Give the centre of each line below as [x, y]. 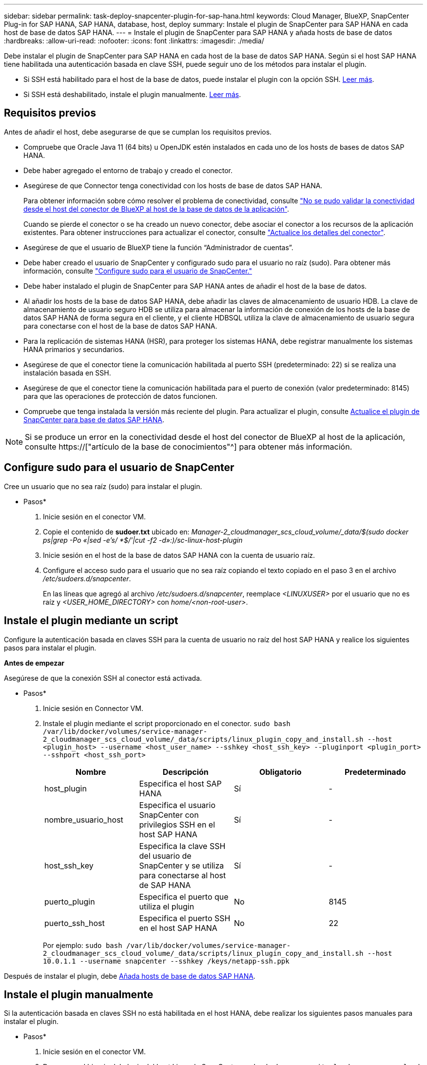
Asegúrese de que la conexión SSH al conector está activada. [103, 678]
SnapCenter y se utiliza [182, 865]
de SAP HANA [165, 885]
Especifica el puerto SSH [185, 918]
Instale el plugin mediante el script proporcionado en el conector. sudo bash [167, 723]
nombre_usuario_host [84, 819]
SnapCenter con [169, 815]
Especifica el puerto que [184, 897]
